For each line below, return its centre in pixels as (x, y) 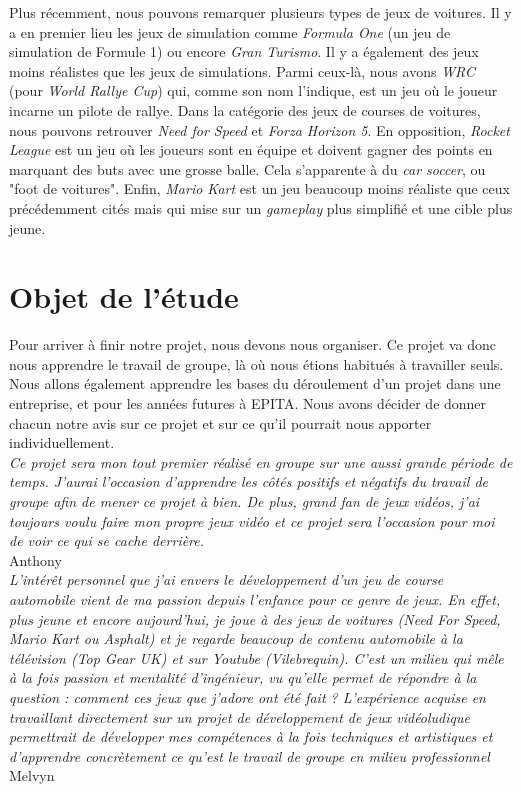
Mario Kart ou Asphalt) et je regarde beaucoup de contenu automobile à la (236, 638)
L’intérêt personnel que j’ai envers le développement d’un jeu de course (226, 579)
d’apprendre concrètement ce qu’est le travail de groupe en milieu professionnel (249, 755)
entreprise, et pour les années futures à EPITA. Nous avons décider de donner (248, 403)
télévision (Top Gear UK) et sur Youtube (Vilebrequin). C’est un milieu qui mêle (256, 657)
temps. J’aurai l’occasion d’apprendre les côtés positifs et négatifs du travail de (249, 481)
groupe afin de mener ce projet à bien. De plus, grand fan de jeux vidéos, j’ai (244, 501)
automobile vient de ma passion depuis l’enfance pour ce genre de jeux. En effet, (255, 598)
